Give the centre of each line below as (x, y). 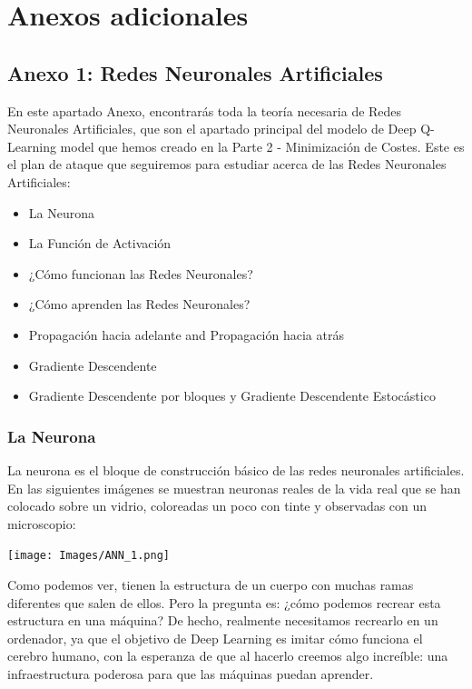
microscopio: (42, 523)
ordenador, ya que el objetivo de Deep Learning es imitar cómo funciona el (215, 638)
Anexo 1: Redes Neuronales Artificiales (195, 72)
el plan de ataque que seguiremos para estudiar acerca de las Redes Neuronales (227, 164)
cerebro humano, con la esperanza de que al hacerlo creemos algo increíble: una (228, 656)
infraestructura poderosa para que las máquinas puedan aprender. (191, 673)
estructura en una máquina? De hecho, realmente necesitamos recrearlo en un (223, 620)
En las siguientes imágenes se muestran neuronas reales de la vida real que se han (234, 488)
